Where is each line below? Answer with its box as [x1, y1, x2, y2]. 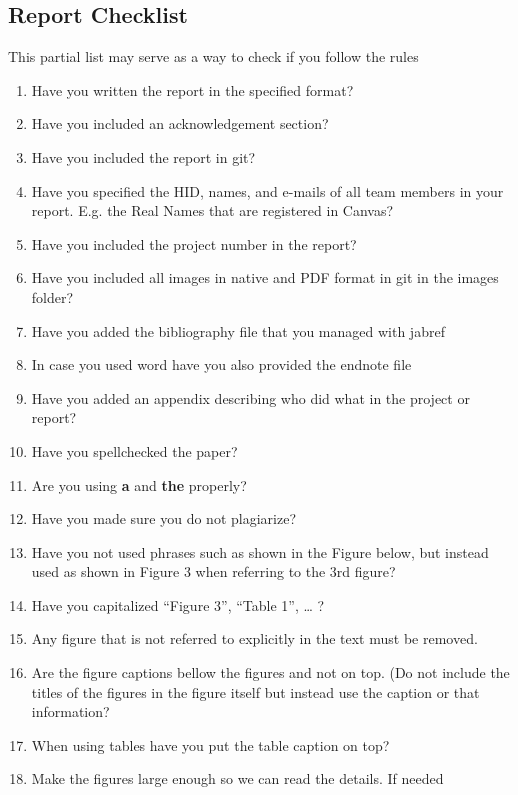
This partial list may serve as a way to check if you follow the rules [8, 46, 419, 67]
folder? [31, 286, 74, 307]
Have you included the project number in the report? [31, 233, 357, 254]
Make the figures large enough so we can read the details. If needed [31, 768, 444, 789]
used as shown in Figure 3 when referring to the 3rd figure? [31, 561, 396, 582]
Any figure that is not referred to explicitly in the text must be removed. [31, 628, 478, 649]
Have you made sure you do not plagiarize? [31, 508, 296, 529]
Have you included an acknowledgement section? [31, 113, 329, 134]
